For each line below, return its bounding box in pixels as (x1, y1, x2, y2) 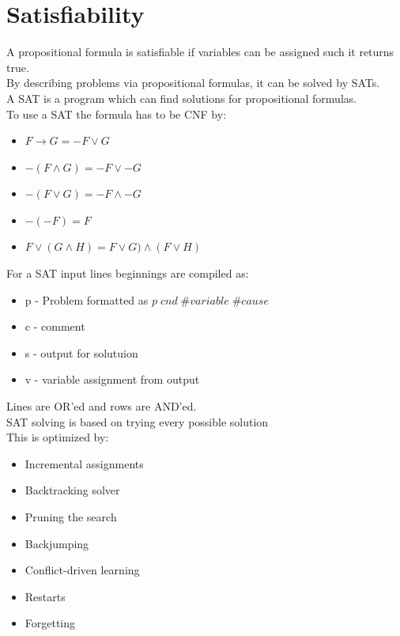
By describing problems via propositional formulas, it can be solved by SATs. (6, 74, 380, 91)
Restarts (25, 588, 66, 604)
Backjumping (25, 535, 89, 551)
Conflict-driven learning (25, 562, 140, 578)
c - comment (25, 318, 85, 335)
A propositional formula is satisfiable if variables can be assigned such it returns (6, 44, 394, 60)
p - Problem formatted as (25, 291, 149, 308)
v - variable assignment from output (25, 371, 200, 388)
